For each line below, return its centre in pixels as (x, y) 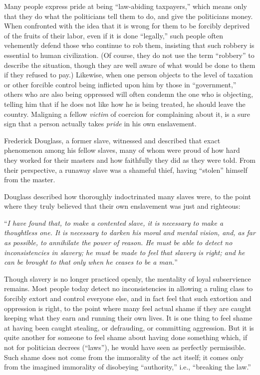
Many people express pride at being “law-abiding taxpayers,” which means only (126, 6)
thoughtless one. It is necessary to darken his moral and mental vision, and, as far (130, 232)
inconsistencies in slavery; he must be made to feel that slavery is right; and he (125, 252)
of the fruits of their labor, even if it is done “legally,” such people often (114, 35)
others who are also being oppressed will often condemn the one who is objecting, (129, 94)
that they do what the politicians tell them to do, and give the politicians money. (129, 16)
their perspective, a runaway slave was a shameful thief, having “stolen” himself (126, 170)
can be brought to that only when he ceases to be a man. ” (91, 262)
